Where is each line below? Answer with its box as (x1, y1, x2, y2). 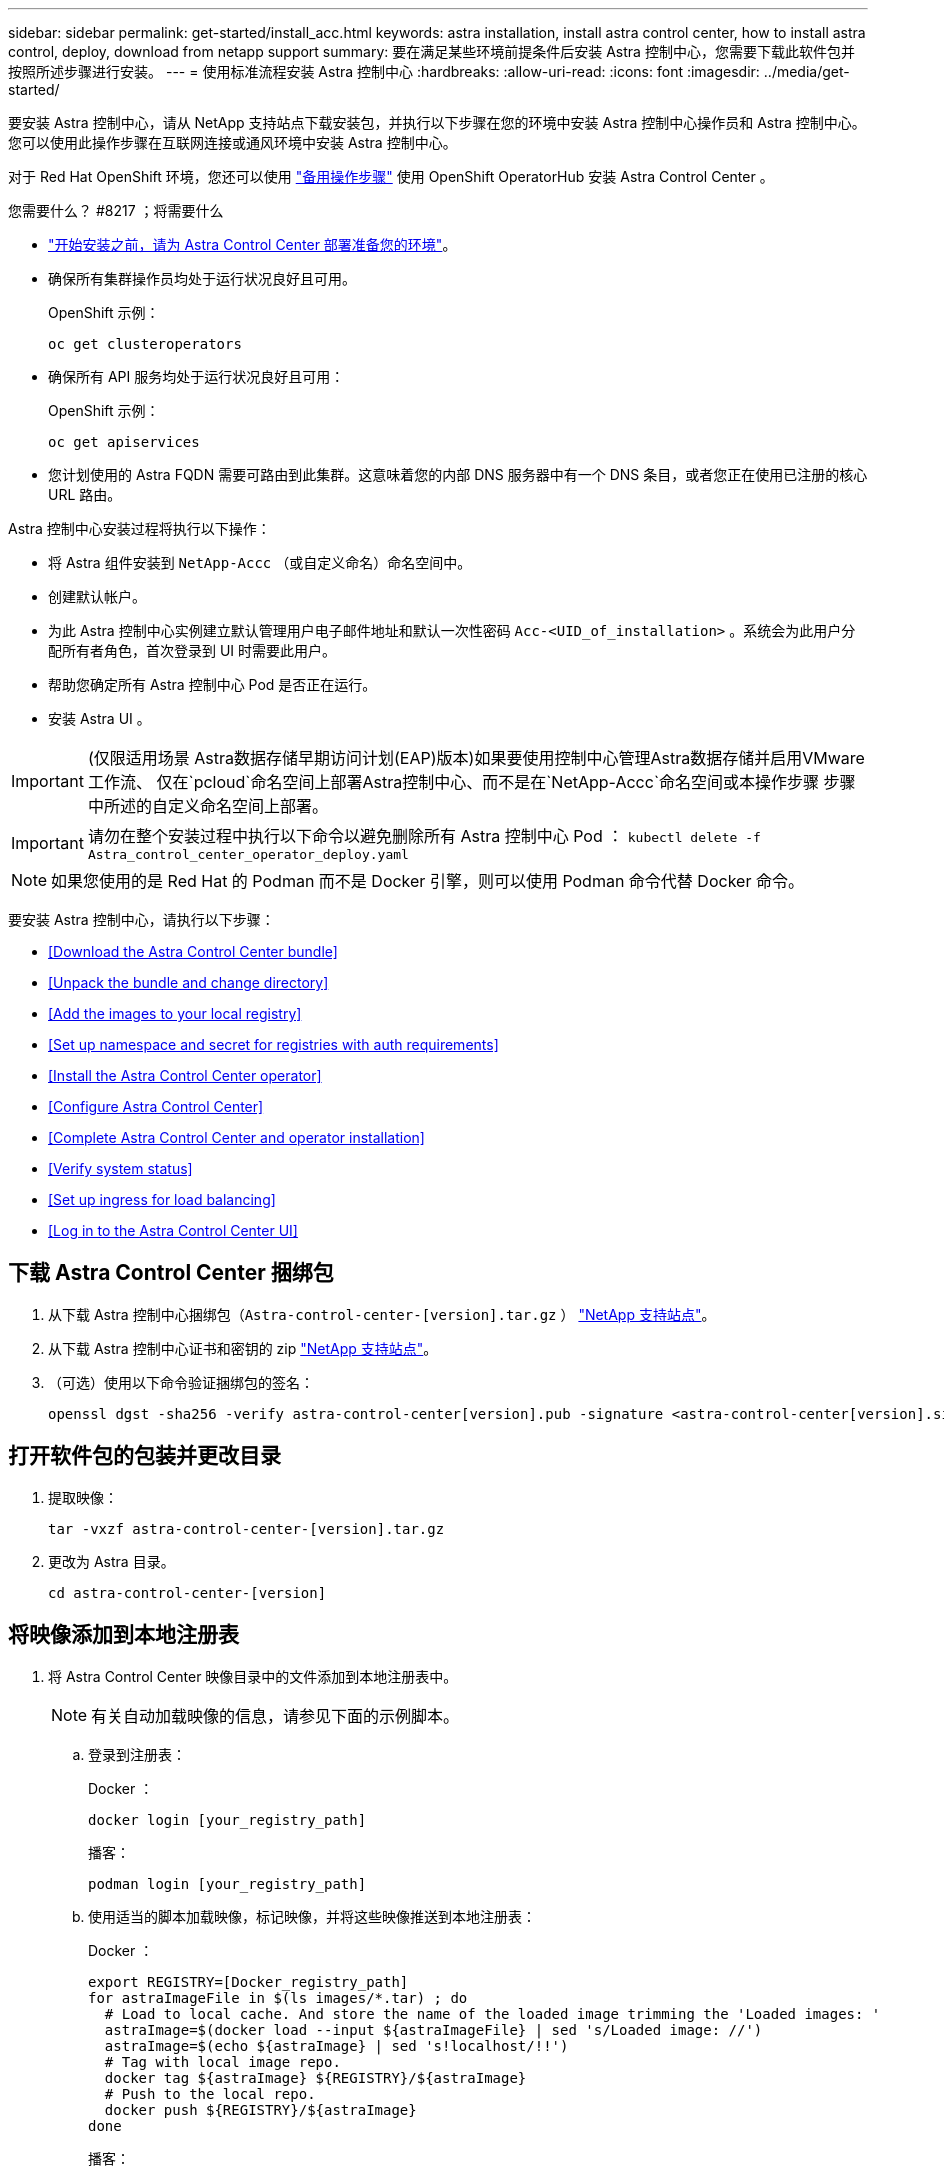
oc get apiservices (48, 434, 200, 450)
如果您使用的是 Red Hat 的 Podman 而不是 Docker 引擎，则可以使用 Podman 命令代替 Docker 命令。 (51, 871, 804, 891)
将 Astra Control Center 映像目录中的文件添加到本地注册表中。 (48, 1667, 458, 1685)
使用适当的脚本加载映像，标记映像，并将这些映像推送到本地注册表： (88, 1907, 536, 1925)
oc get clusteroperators (48, 336, 242, 352)
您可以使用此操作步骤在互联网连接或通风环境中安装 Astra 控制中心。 (8, 134, 457, 151)
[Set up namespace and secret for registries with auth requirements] (48, 1036, 499, 1053)
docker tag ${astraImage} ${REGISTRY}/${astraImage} (104, 2069, 527, 2086)
